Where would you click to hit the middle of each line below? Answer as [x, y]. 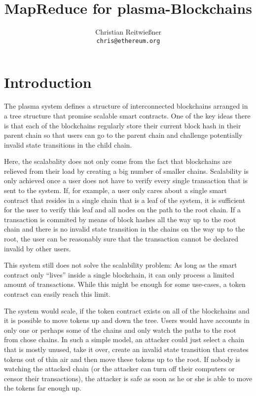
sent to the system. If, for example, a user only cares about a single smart [115, 190]
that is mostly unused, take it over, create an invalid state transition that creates [126, 349]
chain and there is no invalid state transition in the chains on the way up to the [125, 229]
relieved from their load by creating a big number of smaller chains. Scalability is [126, 171]
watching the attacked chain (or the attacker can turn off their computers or [119, 369]
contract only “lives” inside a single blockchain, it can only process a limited [119, 274]
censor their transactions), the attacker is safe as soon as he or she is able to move [128, 378]
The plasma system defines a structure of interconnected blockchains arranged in [126, 106]
